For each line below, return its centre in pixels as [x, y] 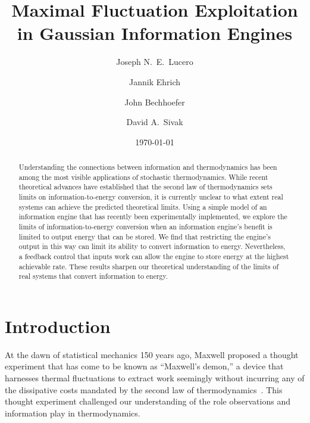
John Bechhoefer [155, 102]
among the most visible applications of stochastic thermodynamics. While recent [143, 177]
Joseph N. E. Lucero [155, 62]
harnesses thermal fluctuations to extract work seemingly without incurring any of [155, 378]
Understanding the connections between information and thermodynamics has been [148, 167]
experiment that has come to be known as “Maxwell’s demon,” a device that [144, 366]
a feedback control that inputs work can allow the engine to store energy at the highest [154, 256]
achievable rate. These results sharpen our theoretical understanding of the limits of [149, 266]
